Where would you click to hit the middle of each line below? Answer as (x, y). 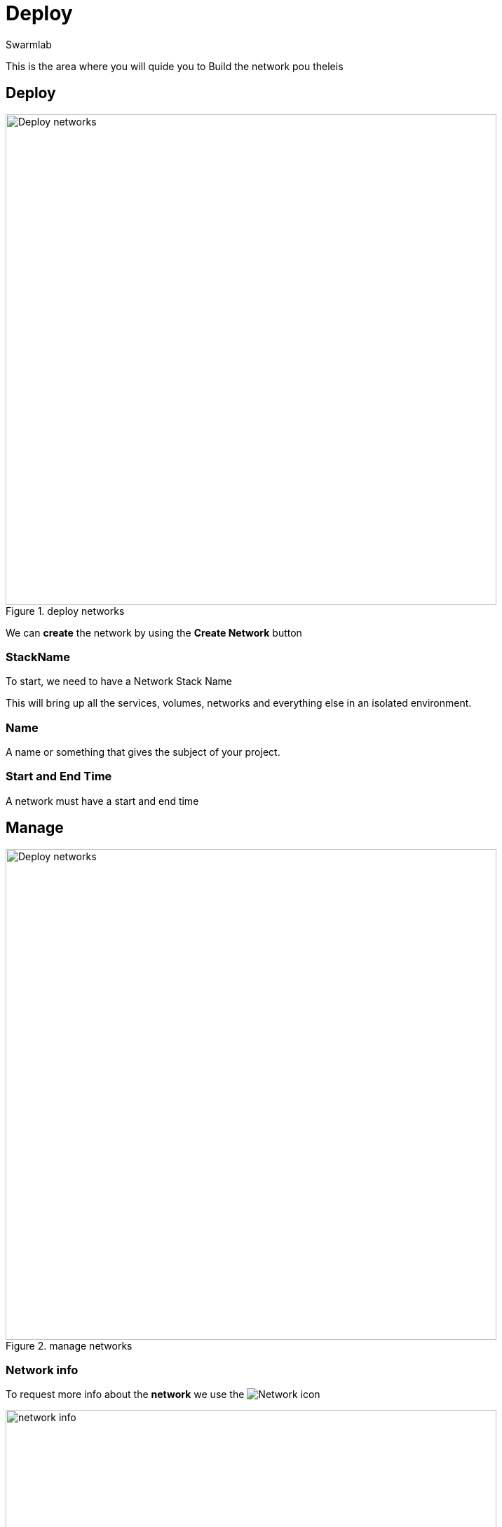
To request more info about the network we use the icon (163, 1394)
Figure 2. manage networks (69, 1345)
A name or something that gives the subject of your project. (143, 752)
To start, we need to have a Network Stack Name (119, 681)
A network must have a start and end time (102, 801)
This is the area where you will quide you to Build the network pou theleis (175, 66)
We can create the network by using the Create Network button (154, 632)
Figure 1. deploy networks (65, 611)
